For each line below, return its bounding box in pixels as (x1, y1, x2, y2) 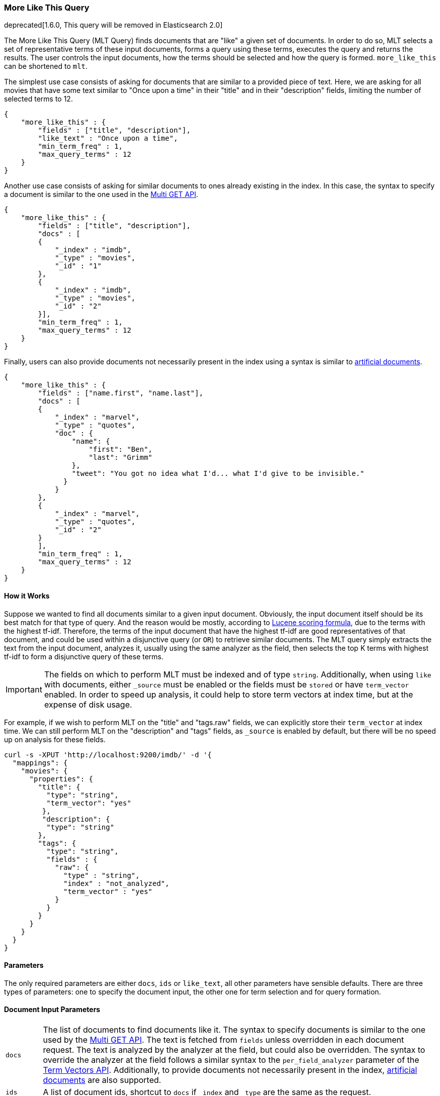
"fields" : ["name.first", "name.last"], (38, 389, 204, 397)
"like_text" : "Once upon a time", (38, 134, 178, 143)
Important (6, 684, 42, 694)
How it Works (4, 591, 50, 600)
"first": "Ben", (89, 445, 153, 454)
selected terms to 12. (4, 94, 73, 104)
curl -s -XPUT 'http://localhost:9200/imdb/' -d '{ (4, 750, 212, 759)
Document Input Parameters (4, 1005, 101, 1014)
